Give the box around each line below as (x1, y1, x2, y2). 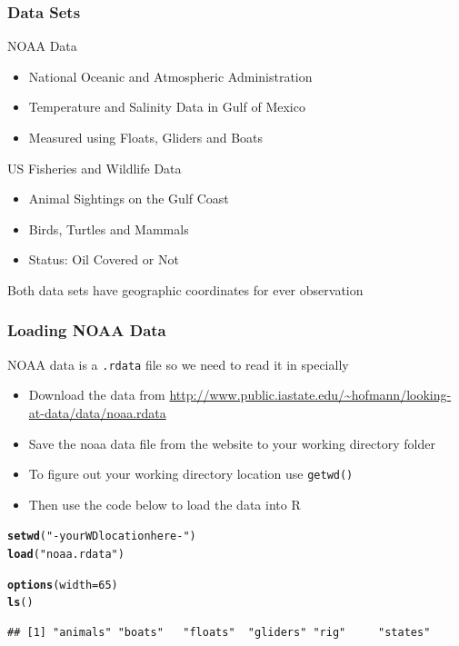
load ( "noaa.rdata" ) (7, 548, 125, 562)
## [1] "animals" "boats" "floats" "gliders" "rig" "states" (7, 626, 431, 640)
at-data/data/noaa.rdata (28, 403, 166, 422)
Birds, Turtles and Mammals (28, 219, 189, 238)
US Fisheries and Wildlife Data (7, 158, 182, 177)
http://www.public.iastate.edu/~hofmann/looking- (169, 385, 452, 404)
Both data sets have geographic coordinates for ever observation (7, 280, 364, 299)
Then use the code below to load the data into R (28, 494, 301, 513)
